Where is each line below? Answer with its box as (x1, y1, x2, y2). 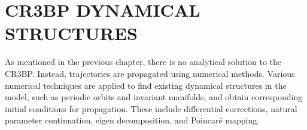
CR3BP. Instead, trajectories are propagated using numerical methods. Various (5, 67, 295, 79)
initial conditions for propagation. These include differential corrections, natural (5, 102, 297, 114)
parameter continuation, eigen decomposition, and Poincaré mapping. (5, 114, 260, 126)
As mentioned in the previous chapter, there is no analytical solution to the (5, 55, 282, 68)
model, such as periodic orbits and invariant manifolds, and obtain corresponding (5, 91, 303, 103)
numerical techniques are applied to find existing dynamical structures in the (5, 79, 287, 91)
